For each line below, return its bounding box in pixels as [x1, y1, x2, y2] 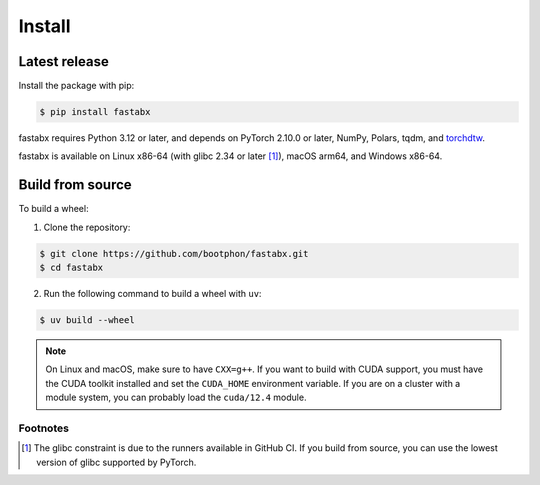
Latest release [18, 53, 109, 70]
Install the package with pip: [18, 80, 135, 92]
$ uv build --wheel [39, 315, 135, 326]
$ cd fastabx [39, 262, 104, 274]
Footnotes [18, 421, 70, 435]
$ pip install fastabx [39, 106, 151, 118]
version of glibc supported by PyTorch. [36, 456, 197, 468]
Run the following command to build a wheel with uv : [43, 288, 262, 300]
